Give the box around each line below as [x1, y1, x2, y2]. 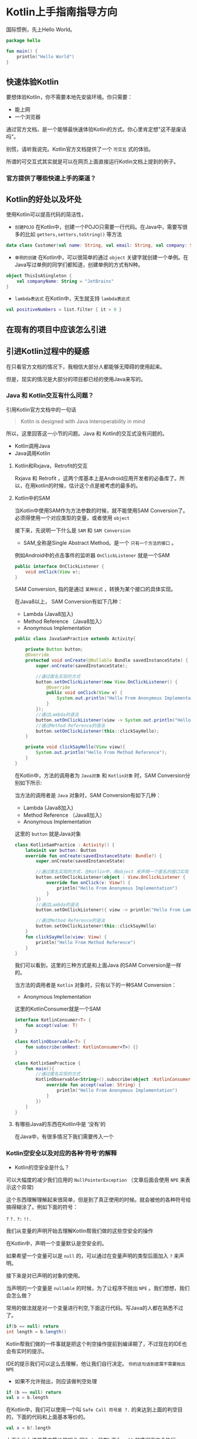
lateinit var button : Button [25, 847, 97, 853]
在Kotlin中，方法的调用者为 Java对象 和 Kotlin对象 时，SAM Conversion [14, 771, 185, 779]
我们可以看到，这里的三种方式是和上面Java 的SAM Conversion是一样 [14, 962, 182, 969]
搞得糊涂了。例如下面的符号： [6, 1203, 78, 1210]
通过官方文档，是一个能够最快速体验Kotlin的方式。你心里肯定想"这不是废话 [6, 126, 186, 133]
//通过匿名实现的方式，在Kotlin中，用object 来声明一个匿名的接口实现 [36, 869, 189, 875]
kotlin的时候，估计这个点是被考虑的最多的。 [35, 482, 141, 489]
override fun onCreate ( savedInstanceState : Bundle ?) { [25, 852, 162, 859]
